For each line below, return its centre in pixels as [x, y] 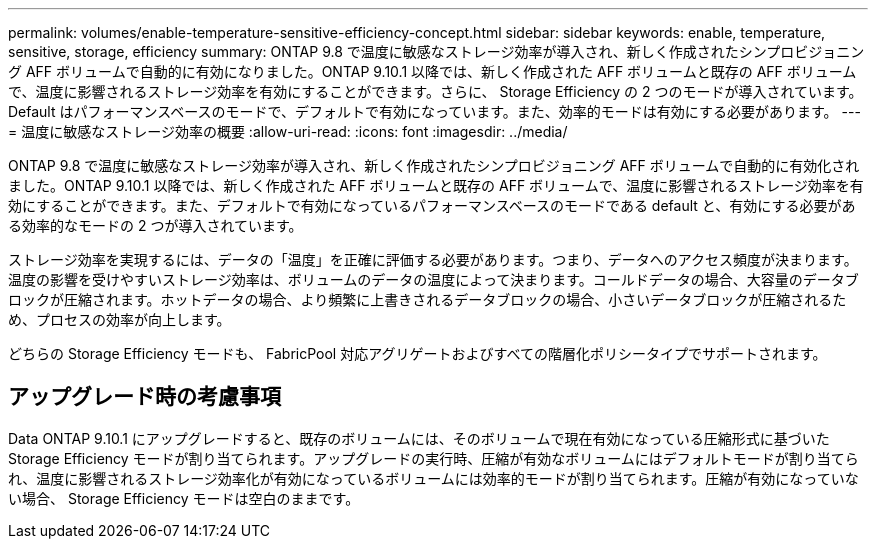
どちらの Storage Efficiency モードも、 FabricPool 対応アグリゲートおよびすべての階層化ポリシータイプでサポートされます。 [417, 353]
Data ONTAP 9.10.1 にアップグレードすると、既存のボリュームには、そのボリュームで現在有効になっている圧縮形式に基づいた [419, 438]
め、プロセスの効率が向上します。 [119, 319]
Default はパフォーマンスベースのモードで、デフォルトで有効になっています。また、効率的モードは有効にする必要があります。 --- [434, 111]
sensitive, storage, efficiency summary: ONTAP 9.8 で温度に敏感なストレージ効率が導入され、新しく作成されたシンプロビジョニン [436, 51]
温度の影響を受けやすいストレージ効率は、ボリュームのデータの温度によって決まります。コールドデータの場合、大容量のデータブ [433, 279]
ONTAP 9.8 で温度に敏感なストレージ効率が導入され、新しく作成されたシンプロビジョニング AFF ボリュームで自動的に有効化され [434, 165]
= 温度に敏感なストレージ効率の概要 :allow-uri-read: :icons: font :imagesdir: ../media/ [288, 131]
